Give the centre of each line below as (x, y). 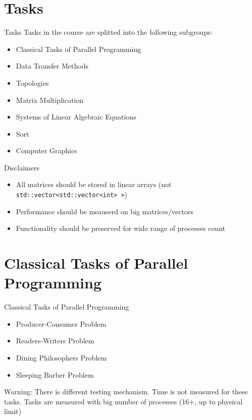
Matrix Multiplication (50, 100)
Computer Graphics (46, 151)
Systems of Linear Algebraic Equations (76, 117)
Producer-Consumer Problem (61, 323)
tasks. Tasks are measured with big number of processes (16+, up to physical (123, 401)
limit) (13, 411)
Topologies (32, 82)
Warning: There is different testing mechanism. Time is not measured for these (126, 392)
